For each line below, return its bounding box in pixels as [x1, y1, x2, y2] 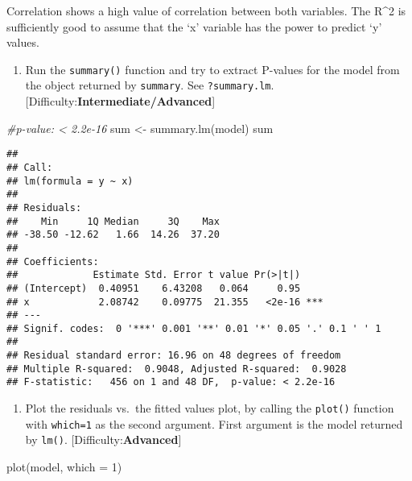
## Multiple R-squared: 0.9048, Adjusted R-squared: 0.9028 [6, 363, 347, 375]
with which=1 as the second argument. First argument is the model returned [25, 415, 403, 432]
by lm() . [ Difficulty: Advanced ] [25, 431, 182, 448]
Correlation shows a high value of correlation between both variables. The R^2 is [6, 2, 406, 19]
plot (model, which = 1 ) [6, 458, 122, 475]
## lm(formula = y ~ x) [6, 175, 134, 187]
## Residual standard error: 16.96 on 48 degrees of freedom [6, 350, 341, 362]
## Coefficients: [6, 255, 99, 267]
